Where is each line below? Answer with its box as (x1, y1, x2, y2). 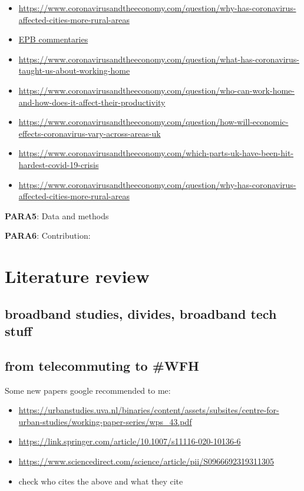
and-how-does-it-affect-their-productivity (18, 95, 166, 108)
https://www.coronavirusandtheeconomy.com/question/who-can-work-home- (18, 84, 295, 96)
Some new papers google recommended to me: (5, 384, 171, 396)
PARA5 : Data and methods (5, 209, 109, 222)
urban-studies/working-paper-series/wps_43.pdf (18, 415, 192, 427)
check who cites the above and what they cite (18, 474, 183, 487)
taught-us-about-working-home (18, 64, 130, 77)
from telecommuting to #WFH (5, 356, 199, 374)
